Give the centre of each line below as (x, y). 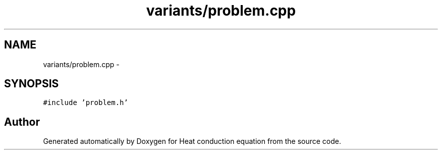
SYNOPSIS (32, 84)
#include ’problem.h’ (86, 103)
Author (22, 122)
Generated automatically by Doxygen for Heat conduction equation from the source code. (192, 141)
